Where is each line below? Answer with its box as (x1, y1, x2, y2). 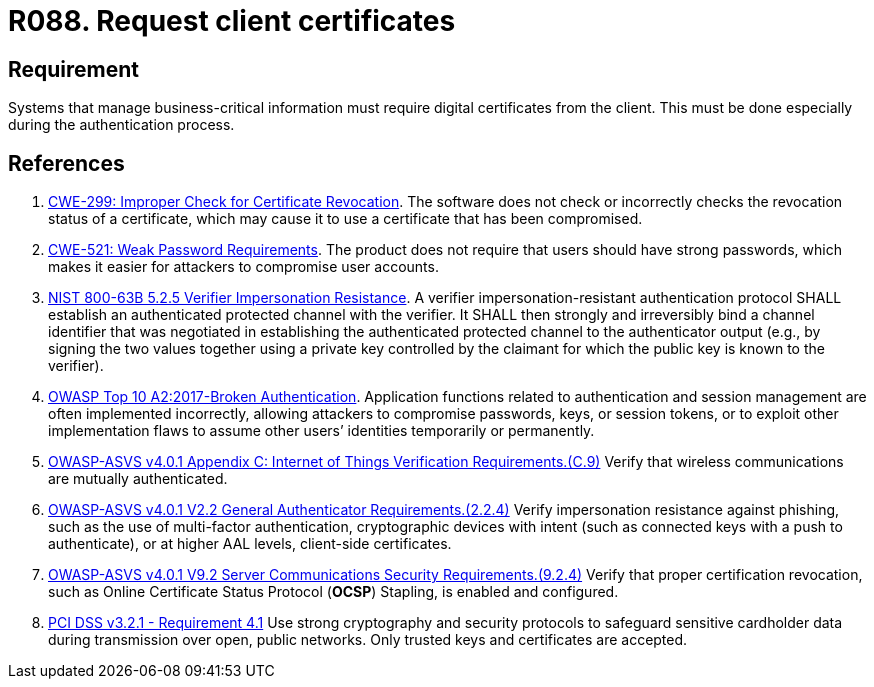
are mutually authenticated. (48, 470, 228, 488)
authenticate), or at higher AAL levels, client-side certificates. (48, 535, 452, 553)
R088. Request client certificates (8, 4, 456, 38)
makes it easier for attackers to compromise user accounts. (48, 258, 439, 276)
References (8, 150, 125, 176)
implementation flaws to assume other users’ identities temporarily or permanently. (48, 422, 595, 440)
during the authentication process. (8, 116, 235, 134)
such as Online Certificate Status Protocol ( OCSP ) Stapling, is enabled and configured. (48, 583, 619, 601)
